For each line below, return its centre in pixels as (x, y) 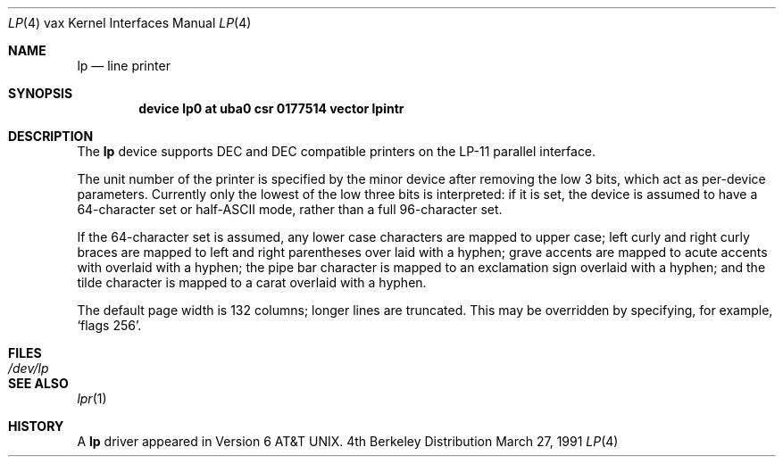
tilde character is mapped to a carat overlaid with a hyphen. (252, 282)
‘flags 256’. (109, 325)
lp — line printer (124, 66)
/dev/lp (29, 368)
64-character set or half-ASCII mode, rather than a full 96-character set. (290, 209)
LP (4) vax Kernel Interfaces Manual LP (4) (130, 23)
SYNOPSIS (41, 93)
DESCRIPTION (51, 136)
